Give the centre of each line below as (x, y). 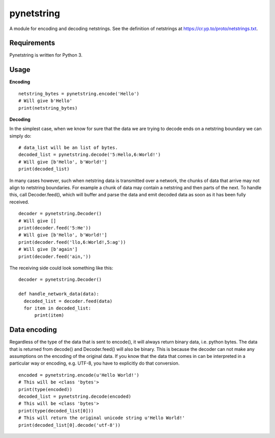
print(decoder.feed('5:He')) (55, 228)
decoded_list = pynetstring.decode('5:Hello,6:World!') (90, 155)
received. (19, 202)
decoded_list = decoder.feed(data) (68, 301)
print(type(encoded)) (45, 389)
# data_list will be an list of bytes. (68, 148)
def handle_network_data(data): (59, 294)
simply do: (20, 136)
